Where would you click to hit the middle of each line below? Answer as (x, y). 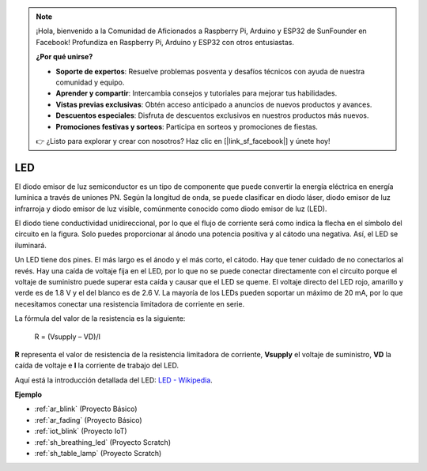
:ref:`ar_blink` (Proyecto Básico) (86, 409)
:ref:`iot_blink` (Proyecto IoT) (81, 431)
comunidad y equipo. (90, 82)
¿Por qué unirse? (64, 57)
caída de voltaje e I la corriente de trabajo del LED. (97, 365)
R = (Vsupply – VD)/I (67, 337)
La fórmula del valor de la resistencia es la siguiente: (100, 318)
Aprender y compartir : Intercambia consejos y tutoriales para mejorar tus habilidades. (196, 93)
